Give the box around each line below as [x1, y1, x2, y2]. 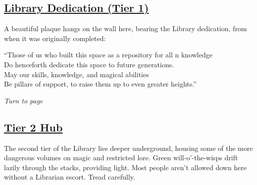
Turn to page [4, 95, 43, 105]
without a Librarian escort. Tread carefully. [4, 172, 135, 182]
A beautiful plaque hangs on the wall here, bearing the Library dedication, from [4, 23, 247, 34]
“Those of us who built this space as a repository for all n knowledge [4, 49, 212, 60]
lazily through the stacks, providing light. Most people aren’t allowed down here [4, 162, 247, 172]
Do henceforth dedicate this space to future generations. [4, 59, 174, 69]
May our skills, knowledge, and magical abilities [4, 69, 149, 79]
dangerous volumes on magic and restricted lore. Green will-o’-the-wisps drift [4, 152, 238, 163]
